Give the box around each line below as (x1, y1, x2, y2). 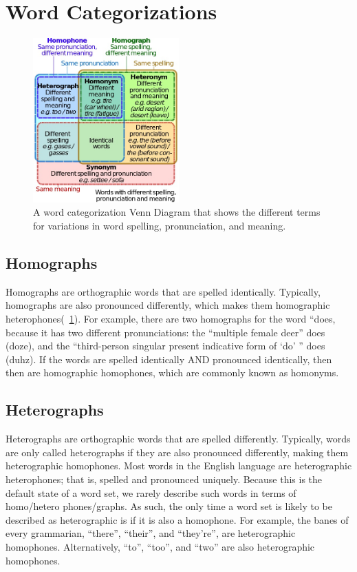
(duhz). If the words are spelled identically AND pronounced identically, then (6, 351, 332, 366)
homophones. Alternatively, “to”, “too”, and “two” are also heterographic (6, 539, 315, 553)
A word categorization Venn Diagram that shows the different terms (33, 205, 321, 219)
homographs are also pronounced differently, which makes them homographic (6, 298, 330, 312)
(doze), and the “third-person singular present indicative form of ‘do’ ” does (6, 338, 325, 353)
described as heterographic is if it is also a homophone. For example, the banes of (6, 512, 349, 527)
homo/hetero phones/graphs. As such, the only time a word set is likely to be (6, 499, 332, 513)
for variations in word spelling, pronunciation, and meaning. (33, 218, 286, 233)
